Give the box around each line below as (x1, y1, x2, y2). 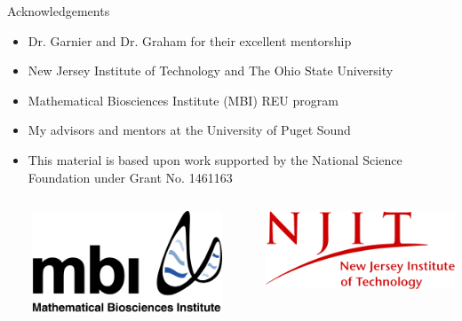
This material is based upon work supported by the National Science (28, 150, 402, 168)
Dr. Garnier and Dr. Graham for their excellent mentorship (28, 31, 352, 50)
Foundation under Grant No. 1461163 (28, 168, 233, 186)
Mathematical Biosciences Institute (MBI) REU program (28, 90, 339, 109)
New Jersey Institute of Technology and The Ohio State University (28, 61, 394, 80)
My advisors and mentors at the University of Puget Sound (28, 121, 351, 139)
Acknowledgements (7, 2, 110, 20)
